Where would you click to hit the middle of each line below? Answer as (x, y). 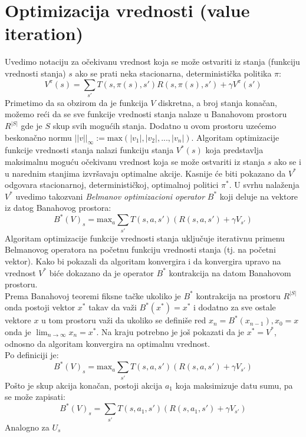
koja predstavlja (234, 150)
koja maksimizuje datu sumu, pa (234, 385)
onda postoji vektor (40, 307)
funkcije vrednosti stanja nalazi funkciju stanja (89, 150)
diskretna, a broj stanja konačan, (218, 102)
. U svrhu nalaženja (264, 185)
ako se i (287, 161)
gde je (32, 126)
